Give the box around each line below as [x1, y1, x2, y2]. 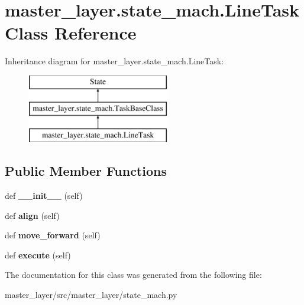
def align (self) [5, 209, 60, 221]
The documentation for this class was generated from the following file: [5, 268, 262, 281]
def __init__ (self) [5, 189, 83, 202]
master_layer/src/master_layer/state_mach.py [5, 288, 177, 301]
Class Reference [5, 21, 137, 45]
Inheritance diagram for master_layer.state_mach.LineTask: [5, 55, 224, 67]
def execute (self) [5, 248, 71, 261]
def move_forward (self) [5, 229, 101, 241]
